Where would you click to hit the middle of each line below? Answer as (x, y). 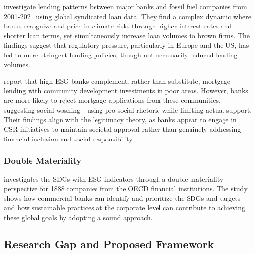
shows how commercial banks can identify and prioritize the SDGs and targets (122, 198)
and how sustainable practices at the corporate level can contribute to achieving (125, 208)
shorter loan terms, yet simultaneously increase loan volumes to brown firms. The (127, 35)
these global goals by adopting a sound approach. (78, 217)
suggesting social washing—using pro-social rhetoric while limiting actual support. (128, 109)
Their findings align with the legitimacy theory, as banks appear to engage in (120, 119)
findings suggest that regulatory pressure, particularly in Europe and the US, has (127, 45)
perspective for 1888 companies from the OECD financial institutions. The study (126, 188)
